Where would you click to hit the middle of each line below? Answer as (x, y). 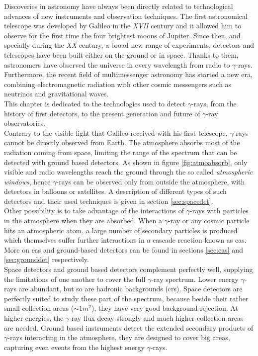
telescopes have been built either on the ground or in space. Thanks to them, (121, 54)
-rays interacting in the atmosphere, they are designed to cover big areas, (119, 337)
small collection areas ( (39, 308)
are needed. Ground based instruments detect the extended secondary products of (129, 327)
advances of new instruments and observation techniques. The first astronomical (126, 16)
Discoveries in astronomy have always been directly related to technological (119, 6)
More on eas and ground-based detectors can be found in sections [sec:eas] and (124, 249)
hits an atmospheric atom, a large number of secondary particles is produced (121, 230)
